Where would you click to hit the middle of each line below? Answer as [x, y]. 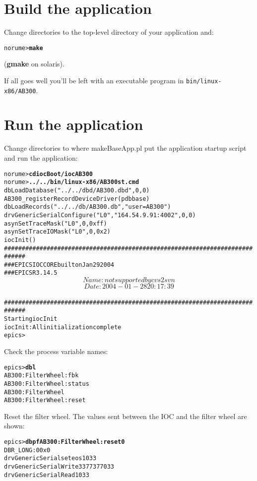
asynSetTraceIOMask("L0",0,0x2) [57, 232]
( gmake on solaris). [34, 64]
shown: [14, 426]
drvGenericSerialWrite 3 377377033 [59, 467]
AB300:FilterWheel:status [47, 384]
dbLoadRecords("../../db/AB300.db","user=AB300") [88, 207]
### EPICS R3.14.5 [31, 273]
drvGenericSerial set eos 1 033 [50, 458]
